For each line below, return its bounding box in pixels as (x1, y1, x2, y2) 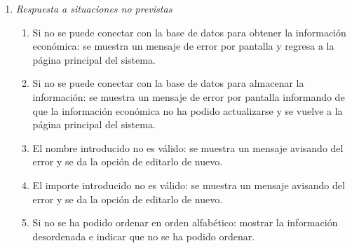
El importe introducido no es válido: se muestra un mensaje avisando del (32, 177, 345, 192)
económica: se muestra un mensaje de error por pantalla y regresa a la (32, 39, 334, 53)
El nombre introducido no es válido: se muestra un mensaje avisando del (32, 140, 344, 155)
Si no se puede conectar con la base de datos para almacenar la (32, 76, 304, 90)
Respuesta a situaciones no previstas (15, 1, 172, 15)
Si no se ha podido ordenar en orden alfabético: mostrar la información (32, 215, 338, 230)
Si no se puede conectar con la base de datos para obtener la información (32, 25, 346, 39)
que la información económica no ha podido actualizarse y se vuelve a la (32, 103, 343, 118)
